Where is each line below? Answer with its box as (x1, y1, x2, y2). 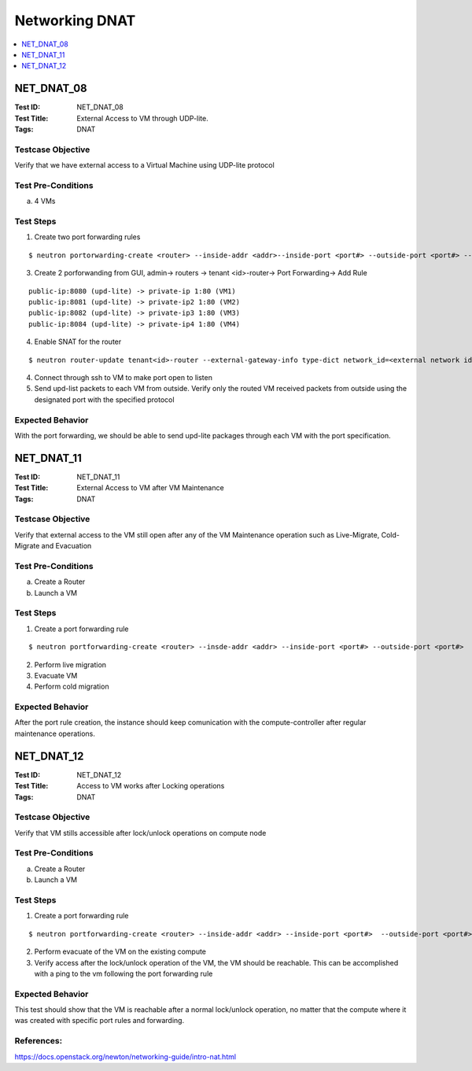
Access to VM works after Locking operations (76, 781, 225, 791)
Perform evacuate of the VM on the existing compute (34, 947, 207, 956)
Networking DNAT (14, 12, 136, 29)
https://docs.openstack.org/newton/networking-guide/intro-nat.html (14, 1051, 236, 1062)
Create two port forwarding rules (34, 232, 141, 242)
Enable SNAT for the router (34, 337, 122, 346)
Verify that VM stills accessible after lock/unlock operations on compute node (14, 828, 267, 837)
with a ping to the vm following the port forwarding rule (34, 969, 213, 978)
